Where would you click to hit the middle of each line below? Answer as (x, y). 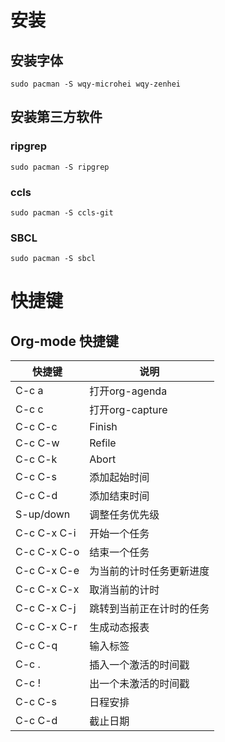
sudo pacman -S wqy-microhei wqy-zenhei (96, 84)
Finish (103, 427)
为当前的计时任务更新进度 (149, 571)
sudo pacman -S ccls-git (62, 212)
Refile (103, 443)
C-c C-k (36, 459)
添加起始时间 (119, 478)
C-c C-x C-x (47, 589)
